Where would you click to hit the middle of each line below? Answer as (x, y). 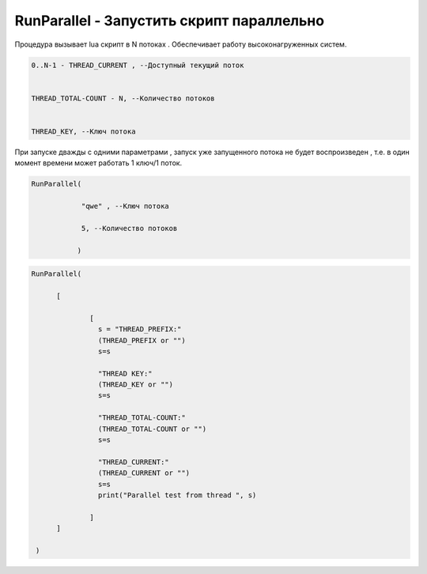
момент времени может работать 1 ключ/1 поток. (98, 163)
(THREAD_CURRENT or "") (144, 473)
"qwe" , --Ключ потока (125, 206)
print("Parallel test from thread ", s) (177, 495)
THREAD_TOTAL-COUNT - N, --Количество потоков (123, 98)
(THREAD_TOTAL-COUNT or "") (152, 429)
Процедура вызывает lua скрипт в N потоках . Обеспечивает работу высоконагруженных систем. (181, 44)
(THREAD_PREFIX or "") (142, 340)
